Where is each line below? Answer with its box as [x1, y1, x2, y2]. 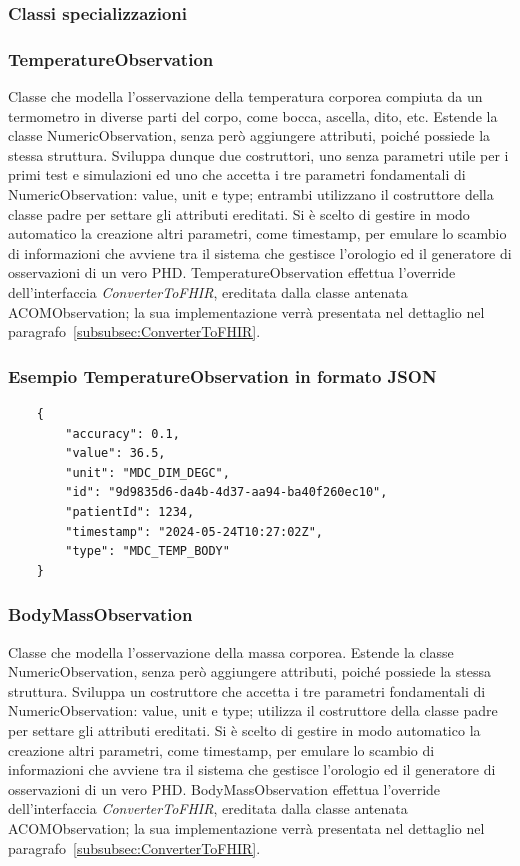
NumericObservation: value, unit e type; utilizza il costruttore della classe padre [8, 700, 498, 721]
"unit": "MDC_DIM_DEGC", [65, 465, 230, 480]
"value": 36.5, [65, 446, 166, 461]
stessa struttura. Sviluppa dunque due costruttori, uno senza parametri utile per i [8, 144, 509, 165]
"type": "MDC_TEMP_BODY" [65, 544, 230, 559]
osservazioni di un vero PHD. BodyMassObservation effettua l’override [8, 778, 441, 799]
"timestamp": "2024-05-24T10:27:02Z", [65, 524, 323, 539]
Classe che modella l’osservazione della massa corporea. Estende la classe [8, 641, 454, 662]
